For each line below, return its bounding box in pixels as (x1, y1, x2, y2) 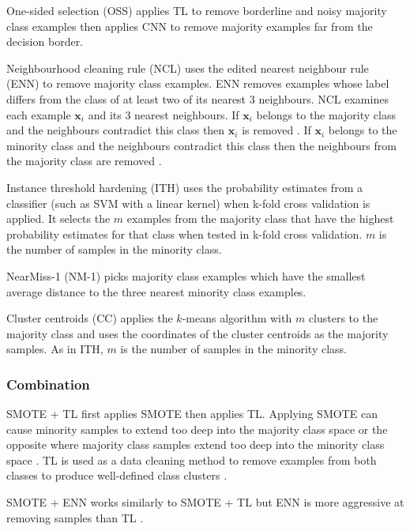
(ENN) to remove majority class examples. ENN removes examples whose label (6, 75, 389, 92)
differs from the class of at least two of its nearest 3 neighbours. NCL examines (6, 90, 389, 107)
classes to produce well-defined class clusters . (6, 467, 228, 484)
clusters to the (308, 310, 378, 326)
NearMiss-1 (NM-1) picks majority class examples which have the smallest (6, 267, 366, 284)
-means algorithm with (182, 310, 292, 326)
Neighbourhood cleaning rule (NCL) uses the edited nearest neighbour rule (6, 59, 369, 76)
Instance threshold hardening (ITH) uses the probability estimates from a (6, 179, 363, 195)
